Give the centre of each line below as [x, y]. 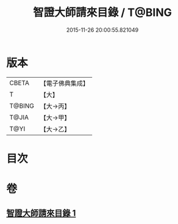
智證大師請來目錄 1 [41, 213]
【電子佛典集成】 [65, 83]
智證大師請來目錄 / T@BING [102, 13]
